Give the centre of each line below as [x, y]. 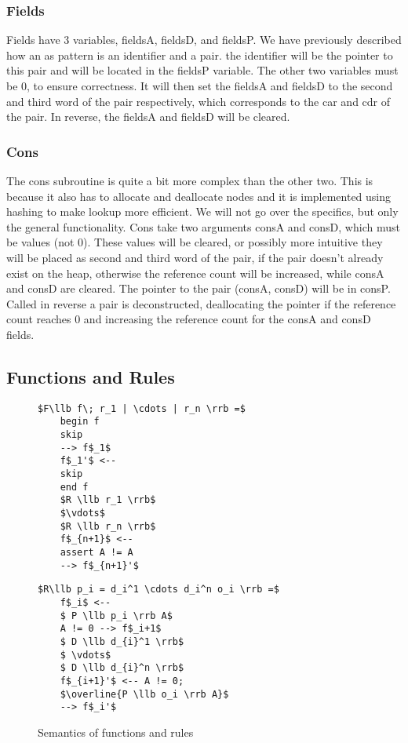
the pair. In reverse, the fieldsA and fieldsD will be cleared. [148, 117]
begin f [80, 422]
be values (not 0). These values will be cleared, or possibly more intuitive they [195, 242]
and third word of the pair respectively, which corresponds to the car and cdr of [199, 101]
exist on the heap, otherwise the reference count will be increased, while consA [195, 273]
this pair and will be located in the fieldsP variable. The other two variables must [202, 70]
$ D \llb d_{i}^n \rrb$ [122, 668]
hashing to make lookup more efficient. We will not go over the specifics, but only [202, 211]
